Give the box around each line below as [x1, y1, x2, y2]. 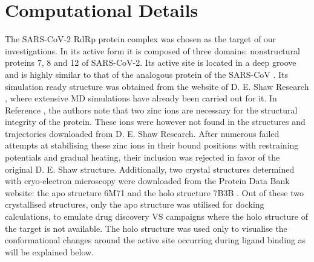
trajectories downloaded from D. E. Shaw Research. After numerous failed [5, 127, 280, 139]
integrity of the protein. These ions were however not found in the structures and [5, 115, 306, 128]
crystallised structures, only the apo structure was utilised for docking [5, 198, 264, 211]
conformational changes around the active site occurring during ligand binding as [5, 234, 306, 246]
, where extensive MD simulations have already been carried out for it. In [5, 92, 277, 104]
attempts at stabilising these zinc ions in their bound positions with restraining [5, 139, 299, 152]
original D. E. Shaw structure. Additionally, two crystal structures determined [5, 162, 295, 175]
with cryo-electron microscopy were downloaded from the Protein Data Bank [5, 174, 290, 187]
